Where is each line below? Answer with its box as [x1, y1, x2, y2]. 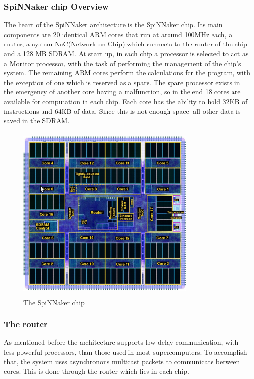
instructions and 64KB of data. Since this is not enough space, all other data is [4, 106, 241, 116]
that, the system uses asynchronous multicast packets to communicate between [4, 356, 240, 366]
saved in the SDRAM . [4, 115, 70, 126]
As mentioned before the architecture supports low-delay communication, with [4, 337, 239, 347]
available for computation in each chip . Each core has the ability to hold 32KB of [4, 96, 248, 106]
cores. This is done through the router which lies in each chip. [4, 366, 189, 376]
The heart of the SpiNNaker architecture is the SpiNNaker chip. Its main [4, 20, 223, 30]
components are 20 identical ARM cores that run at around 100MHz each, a [4, 29, 233, 39]
